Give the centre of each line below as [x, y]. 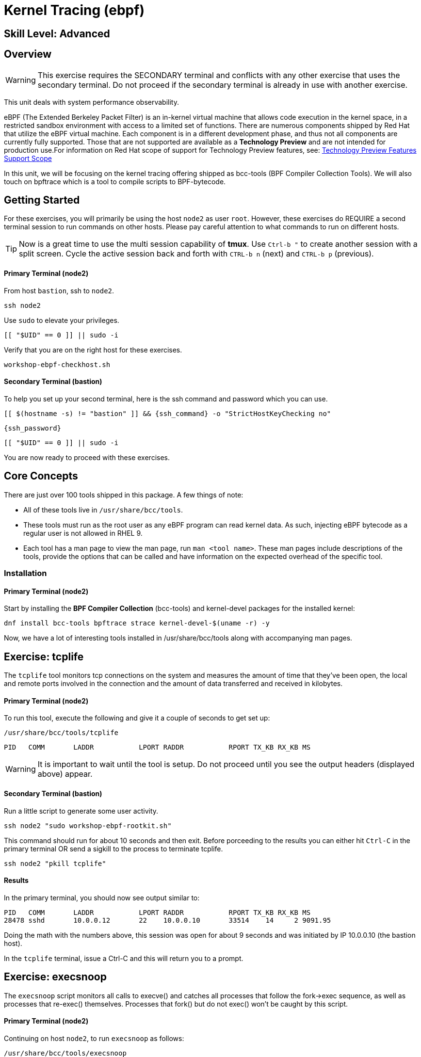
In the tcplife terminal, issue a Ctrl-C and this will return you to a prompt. [124, 958]
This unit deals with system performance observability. [91, 102]
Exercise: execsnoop [55, 977]
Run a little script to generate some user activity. [81, 811]
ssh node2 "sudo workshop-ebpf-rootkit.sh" [88, 825]
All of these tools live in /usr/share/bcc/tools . [103, 510]
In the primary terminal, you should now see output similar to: [102, 897]
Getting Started [42, 200]
